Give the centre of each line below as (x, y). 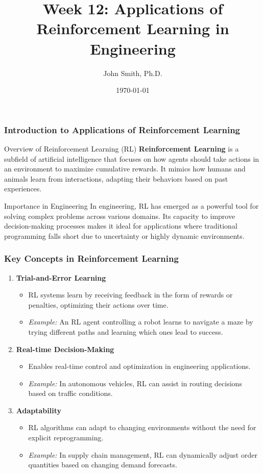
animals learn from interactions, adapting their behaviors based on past (116, 178)
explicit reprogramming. (66, 438)
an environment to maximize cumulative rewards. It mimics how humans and (125, 169)
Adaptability (39, 410)
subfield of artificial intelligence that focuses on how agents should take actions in (132, 158)
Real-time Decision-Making (65, 349)
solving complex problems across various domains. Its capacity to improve (120, 216)
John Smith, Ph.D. (133, 73)
